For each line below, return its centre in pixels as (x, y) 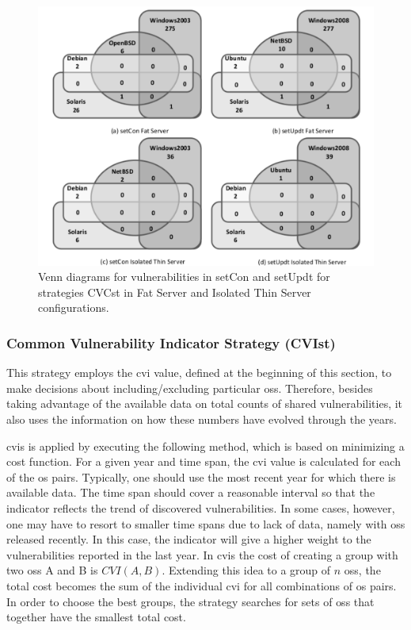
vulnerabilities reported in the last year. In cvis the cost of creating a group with (202, 554)
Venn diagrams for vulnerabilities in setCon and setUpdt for (184, 277)
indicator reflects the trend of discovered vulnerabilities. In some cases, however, (201, 507)
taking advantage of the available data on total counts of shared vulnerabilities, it (205, 403)
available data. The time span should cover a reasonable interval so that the (191, 492)
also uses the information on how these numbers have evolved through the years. (202, 419)
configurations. (74, 307)
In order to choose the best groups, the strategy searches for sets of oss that (190, 601)
